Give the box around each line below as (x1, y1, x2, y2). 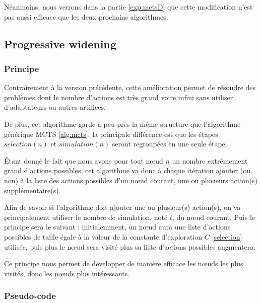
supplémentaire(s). (4, 185, 61, 195)
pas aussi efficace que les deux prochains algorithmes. (4, 11, 168, 22)
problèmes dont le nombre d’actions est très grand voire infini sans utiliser (4, 92, 233, 102)
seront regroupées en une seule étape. (112, 138, 227, 149)
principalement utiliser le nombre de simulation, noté (4, 211, 168, 222)
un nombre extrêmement (172, 155, 248, 166)
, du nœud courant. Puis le (172, 211, 255, 222)
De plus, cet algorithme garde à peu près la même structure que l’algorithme (4, 118, 241, 129)
